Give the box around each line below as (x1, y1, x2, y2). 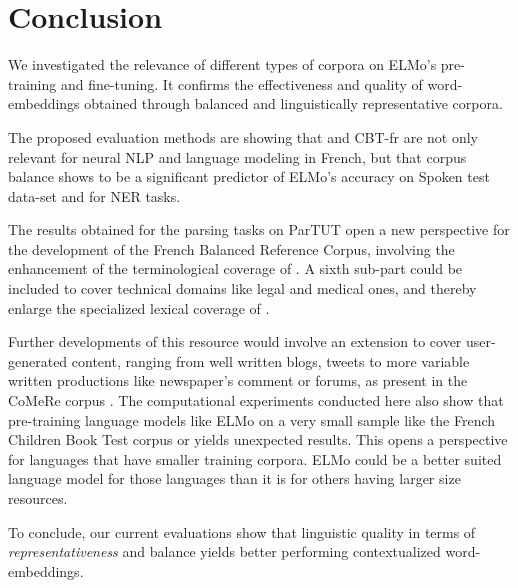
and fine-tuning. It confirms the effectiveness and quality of (60, 73, 423, 94)
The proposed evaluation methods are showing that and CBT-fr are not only (8, 126, 478, 147)
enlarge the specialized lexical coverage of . (8, 297, 270, 318)
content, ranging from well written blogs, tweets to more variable (71, 350, 470, 371)
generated (8, 350, 68, 371)
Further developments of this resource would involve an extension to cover (8, 331, 462, 352)
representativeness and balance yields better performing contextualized (8, 541, 441, 562)
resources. (8, 488, 68, 508)
